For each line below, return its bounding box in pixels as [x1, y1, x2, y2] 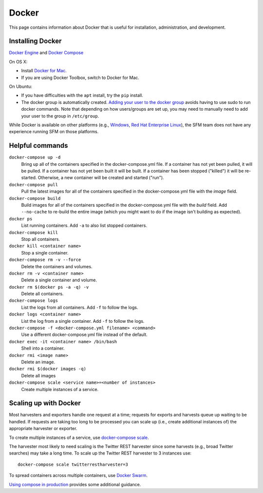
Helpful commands [9, 141, 68, 150]
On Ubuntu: [9, 83, 33, 90]
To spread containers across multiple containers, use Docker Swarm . [9, 473, 148, 478]
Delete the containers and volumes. [21, 263, 93, 269]
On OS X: [9, 59, 28, 64]
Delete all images [21, 373, 56, 378]
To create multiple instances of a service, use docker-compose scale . [9, 434, 149, 440]
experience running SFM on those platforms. [9, 129, 99, 135]
